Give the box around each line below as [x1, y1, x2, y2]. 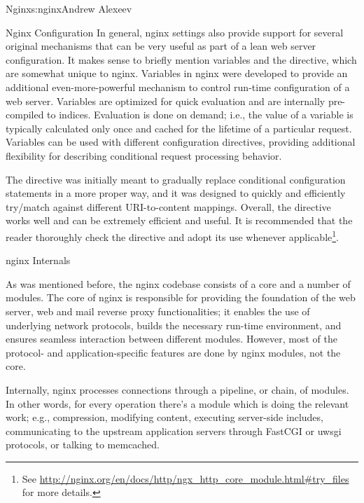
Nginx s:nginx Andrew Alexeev [6, 1, 132, 15]
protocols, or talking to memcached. [6, 437, 160, 452]
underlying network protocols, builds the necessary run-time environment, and [6, 317, 342, 332]
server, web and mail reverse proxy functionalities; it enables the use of [6, 303, 310, 318]
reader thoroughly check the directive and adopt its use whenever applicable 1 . [6, 227, 339, 244]
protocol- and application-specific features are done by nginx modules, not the [6, 345, 341, 359]
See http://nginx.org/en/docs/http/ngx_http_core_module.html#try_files [22, 471, 349, 485]
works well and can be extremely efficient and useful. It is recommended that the [6, 213, 353, 228]
